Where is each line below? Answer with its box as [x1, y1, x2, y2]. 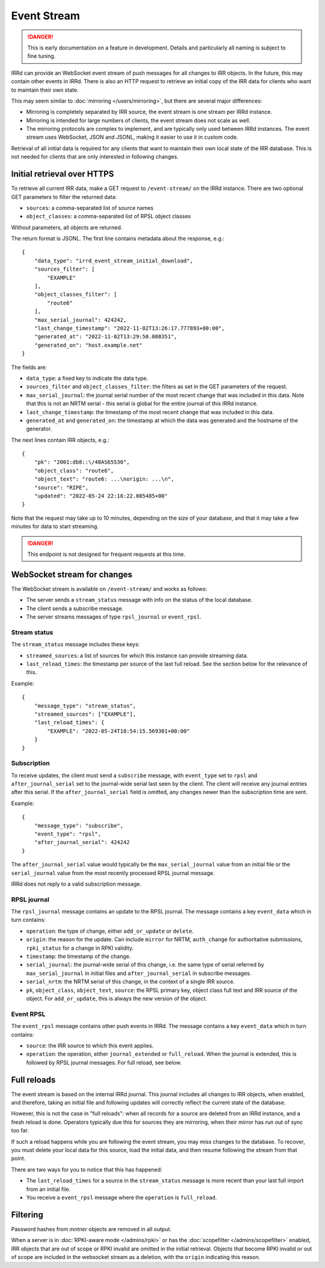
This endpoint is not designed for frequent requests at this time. [27, 550, 186, 558]
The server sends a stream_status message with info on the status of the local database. [26, 596, 253, 604]
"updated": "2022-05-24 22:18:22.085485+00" [34, 493, 168, 500]
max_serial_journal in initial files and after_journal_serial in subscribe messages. [26, 970, 252, 977]
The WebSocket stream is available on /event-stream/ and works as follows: [11, 585, 208, 592]
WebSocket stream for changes [11, 569, 132, 579]
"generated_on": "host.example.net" [34, 341, 143, 349]
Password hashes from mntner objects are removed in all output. [11, 1225, 172, 1232]
